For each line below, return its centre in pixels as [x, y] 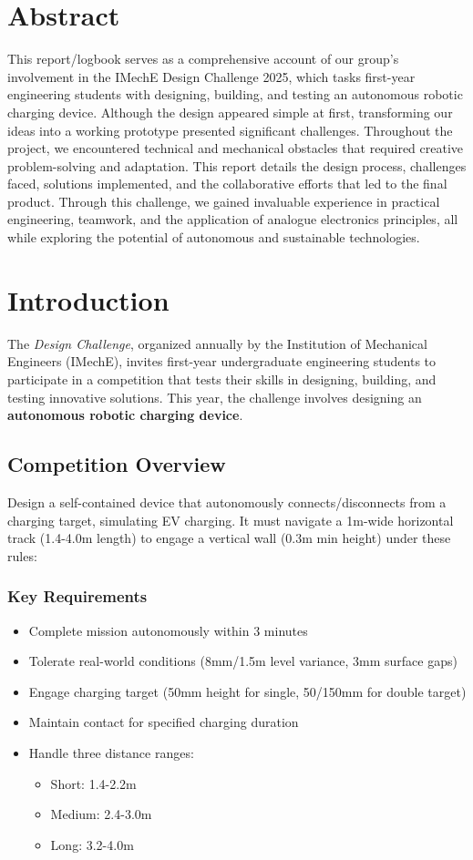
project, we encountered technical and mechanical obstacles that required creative [236, 148]
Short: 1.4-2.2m [93, 783]
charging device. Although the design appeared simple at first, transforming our [230, 112]
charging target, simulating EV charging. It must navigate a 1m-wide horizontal [231, 520]
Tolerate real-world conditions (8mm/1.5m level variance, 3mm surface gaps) [243, 661]
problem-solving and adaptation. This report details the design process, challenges [237, 165]
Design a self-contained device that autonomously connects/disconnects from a [227, 502]
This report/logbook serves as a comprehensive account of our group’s [203, 59]
